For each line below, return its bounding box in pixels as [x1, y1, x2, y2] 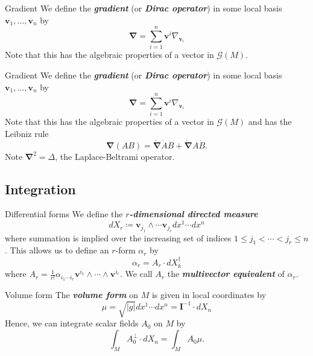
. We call [120, 267, 153, 280]
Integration [5, 179, 76, 198]
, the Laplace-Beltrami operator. [55, 150, 175, 162]
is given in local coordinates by [151, 288, 267, 300]
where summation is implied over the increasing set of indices [5, 231, 232, 244]
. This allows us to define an [5, 244, 109, 256]
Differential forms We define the [5, 208, 123, 220]
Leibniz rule [5, 127, 49, 139]
